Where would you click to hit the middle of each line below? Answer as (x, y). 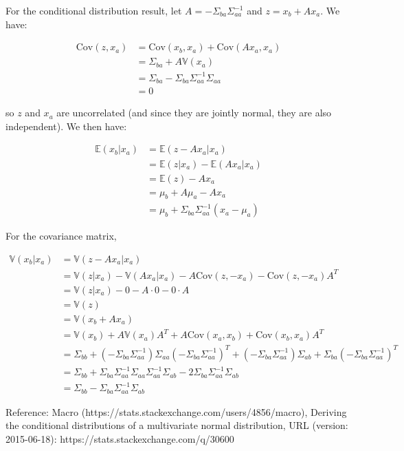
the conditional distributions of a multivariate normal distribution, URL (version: (177, 425)
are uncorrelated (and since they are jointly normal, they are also (194, 113)
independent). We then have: (66, 126)
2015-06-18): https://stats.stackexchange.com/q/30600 (120, 438)
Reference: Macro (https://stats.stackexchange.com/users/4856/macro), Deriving (176, 411)
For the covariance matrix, (61, 236)
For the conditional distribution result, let (94, 10)
